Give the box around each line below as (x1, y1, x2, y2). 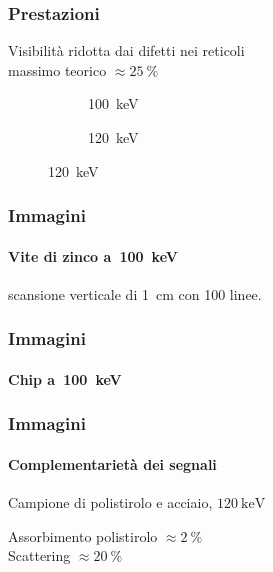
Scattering (8, 545, 71, 566)
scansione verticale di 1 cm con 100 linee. (8, 283, 262, 304)
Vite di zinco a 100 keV (8, 245, 178, 266)
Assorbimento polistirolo (8, 525, 158, 546)
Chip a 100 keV (8, 368, 122, 389)
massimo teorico (8, 59, 107, 80)
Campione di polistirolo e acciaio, (8, 492, 213, 513)
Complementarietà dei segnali (8, 453, 217, 474)
